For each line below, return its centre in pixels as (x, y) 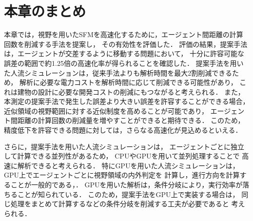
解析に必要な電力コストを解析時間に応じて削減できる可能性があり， (128, 82)
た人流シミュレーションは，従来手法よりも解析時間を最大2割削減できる (118, 72)
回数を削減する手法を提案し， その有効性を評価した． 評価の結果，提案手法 (126, 44)
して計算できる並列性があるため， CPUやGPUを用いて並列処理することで (122, 156)
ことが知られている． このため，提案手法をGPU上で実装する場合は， (128, 194)
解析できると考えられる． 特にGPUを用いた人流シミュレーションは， (128, 165)
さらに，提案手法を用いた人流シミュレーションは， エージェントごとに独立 (124, 146)
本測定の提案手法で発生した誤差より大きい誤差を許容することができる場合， (127, 101)
